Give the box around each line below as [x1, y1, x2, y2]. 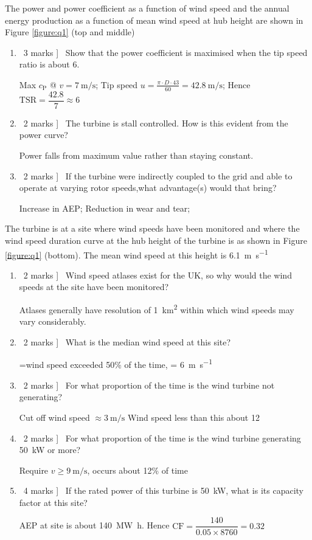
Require [19, 463, 49, 476]
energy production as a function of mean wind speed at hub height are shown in [5, 13, 303, 26]
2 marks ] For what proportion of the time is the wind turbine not [23, 378, 275, 391]
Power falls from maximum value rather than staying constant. [19, 149, 254, 162]
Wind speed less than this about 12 [127, 410, 260, 423]
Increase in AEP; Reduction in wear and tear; [19, 201, 190, 214]
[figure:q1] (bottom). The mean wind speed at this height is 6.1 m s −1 [5, 246, 268, 261]
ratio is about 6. [19, 58, 80, 71]
